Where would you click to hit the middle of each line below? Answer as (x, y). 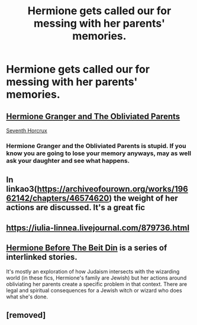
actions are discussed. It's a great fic (76, 207)
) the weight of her (143, 199)
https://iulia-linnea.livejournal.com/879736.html (98, 228)
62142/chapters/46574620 (58, 199)
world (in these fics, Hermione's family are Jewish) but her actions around (96, 278)
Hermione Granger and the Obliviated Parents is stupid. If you (96, 146)
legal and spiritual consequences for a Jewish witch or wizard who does (94, 290)
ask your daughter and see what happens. (68, 160)
